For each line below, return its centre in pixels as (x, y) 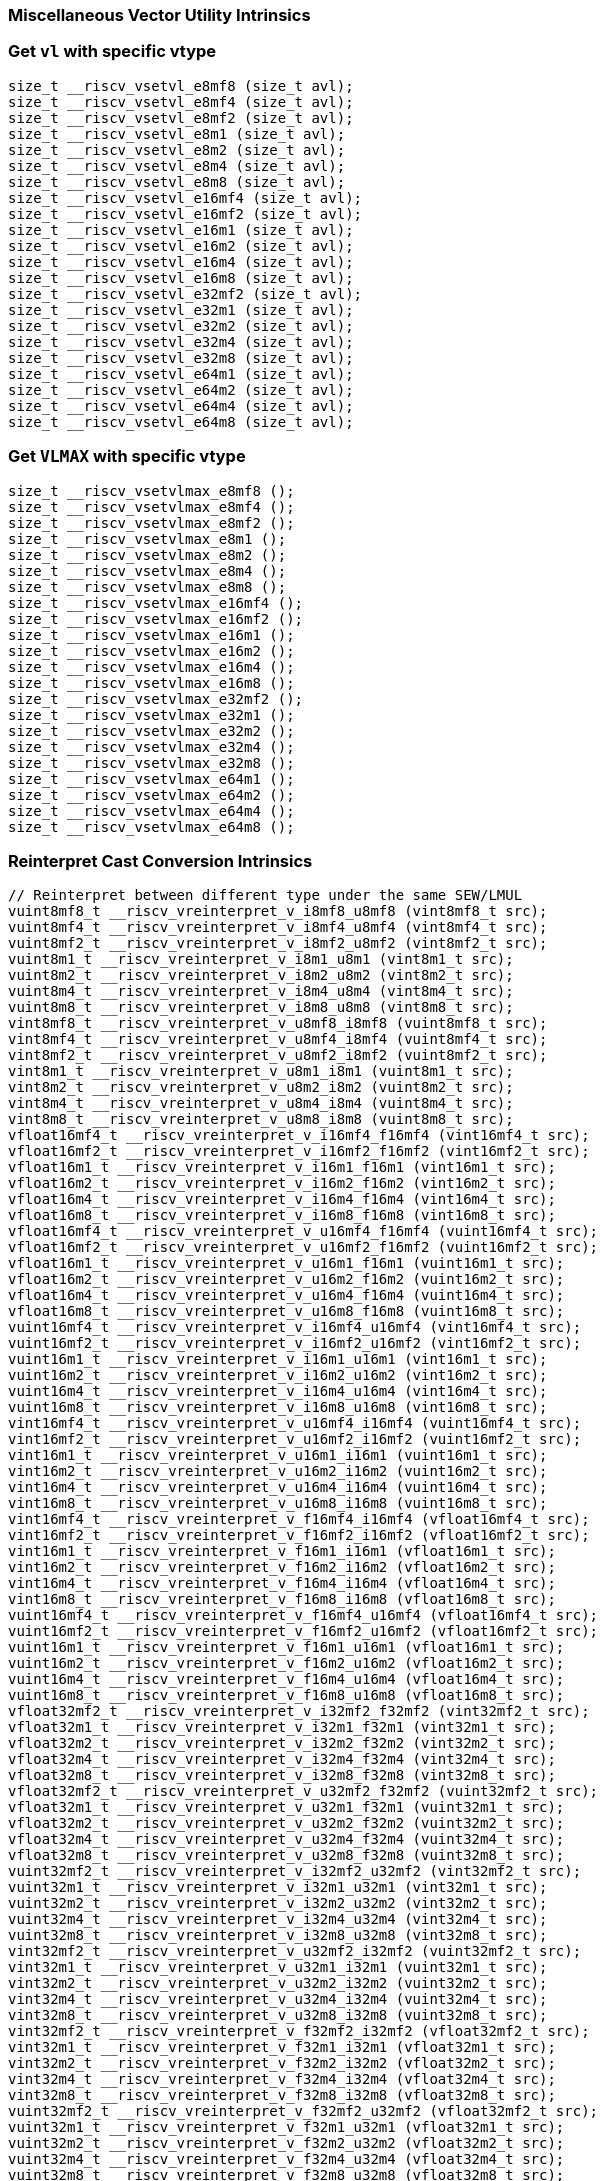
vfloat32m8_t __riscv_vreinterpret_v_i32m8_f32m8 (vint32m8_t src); (282, 1775)
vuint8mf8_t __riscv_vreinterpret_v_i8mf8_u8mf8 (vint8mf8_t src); (278, 911)
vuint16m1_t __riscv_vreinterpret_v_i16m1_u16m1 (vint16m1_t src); (278, 1359)
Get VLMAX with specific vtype (127, 456)
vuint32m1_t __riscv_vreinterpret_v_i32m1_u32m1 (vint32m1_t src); (278, 1887)
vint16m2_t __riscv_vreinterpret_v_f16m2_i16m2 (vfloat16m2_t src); (282, 1567)
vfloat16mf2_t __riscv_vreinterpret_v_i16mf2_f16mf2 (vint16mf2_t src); (299, 1151)
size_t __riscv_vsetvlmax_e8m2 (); (147, 554)
